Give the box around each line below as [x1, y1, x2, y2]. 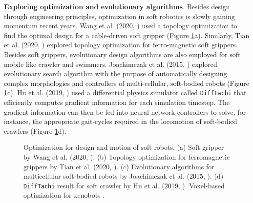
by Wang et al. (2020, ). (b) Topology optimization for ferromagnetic [23, 151, 230, 162]
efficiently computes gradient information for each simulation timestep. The [4, 97, 230, 107]
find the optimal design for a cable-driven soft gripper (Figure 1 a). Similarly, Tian [4, 30, 250, 40]
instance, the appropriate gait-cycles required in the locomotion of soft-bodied [4, 116, 237, 126]
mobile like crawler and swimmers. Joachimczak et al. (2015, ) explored [4, 59, 217, 69]
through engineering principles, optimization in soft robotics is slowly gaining [4, 11, 235, 21]
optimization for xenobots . [23, 190, 105, 200]
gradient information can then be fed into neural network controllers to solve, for [4, 106, 246, 117]
